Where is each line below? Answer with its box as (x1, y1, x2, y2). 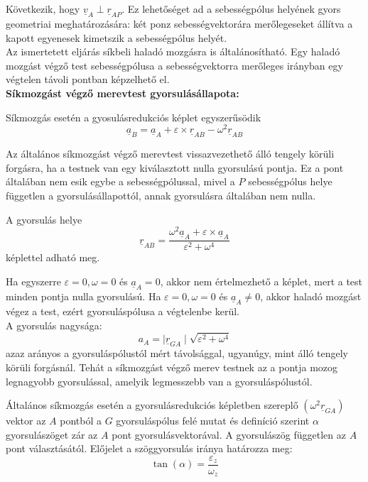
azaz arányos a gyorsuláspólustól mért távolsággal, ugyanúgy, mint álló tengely (6, 346, 348, 361)
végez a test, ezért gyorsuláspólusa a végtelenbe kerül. (6, 303, 239, 318)
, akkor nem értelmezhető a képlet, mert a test (160, 273, 363, 288)
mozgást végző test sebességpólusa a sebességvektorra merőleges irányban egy (6, 57, 343, 72)
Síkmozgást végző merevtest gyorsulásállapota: (6, 85, 239, 100)
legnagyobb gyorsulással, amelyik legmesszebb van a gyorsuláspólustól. (6, 373, 313, 388)
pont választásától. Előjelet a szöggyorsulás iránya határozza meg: (6, 441, 293, 456)
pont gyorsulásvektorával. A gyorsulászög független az (112, 427, 346, 442)
